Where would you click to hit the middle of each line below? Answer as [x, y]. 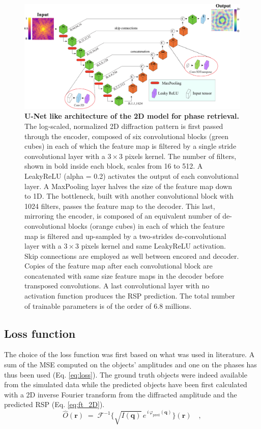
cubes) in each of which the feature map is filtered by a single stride [130, 146]
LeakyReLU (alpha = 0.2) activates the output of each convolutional [132, 176]
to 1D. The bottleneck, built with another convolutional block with [129, 196]
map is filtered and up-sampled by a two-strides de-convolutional [125, 236]
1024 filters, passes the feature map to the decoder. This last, [120, 206]
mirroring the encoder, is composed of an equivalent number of [122, 216]
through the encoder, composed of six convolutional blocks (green [126, 136]
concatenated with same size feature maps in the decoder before [124, 275]
